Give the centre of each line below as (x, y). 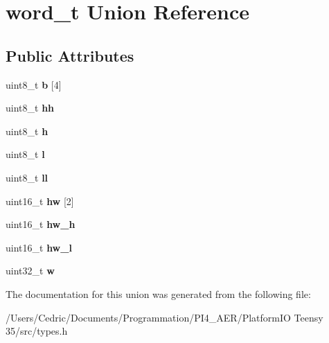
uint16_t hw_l (39, 247)
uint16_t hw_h (41, 224)
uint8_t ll (27, 177)
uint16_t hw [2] (40, 201)
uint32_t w (30, 271)
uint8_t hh (30, 108)
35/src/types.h (37, 331)
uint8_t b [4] (34, 84)
